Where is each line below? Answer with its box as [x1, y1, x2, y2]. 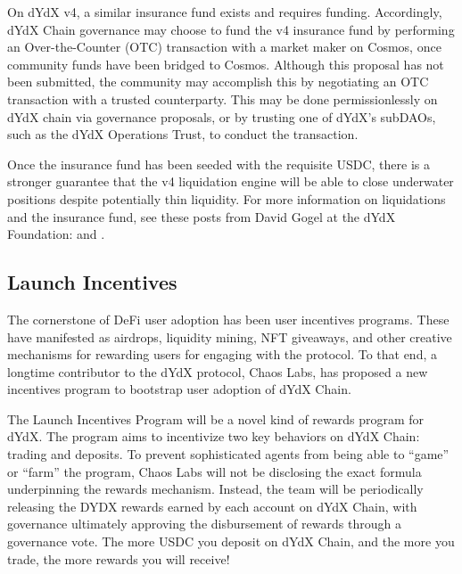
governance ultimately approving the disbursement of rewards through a [7, 514, 401, 533]
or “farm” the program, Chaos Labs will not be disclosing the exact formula [7, 462, 422, 480]
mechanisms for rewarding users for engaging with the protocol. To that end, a [7, 345, 437, 364]
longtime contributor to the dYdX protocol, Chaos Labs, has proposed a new [7, 362, 428, 381]
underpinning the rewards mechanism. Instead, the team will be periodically [7, 480, 424, 498]
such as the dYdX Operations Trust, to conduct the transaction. [7, 125, 359, 143]
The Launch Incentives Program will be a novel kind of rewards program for [7, 409, 425, 428]
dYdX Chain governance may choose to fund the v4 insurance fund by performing [7, 20, 455, 38]
